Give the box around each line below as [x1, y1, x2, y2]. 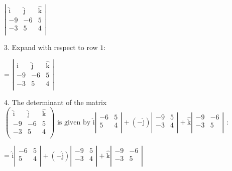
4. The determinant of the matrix [4, 96, 107, 107]
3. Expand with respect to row [4, 41, 98, 52]
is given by [57, 118, 91, 126]
